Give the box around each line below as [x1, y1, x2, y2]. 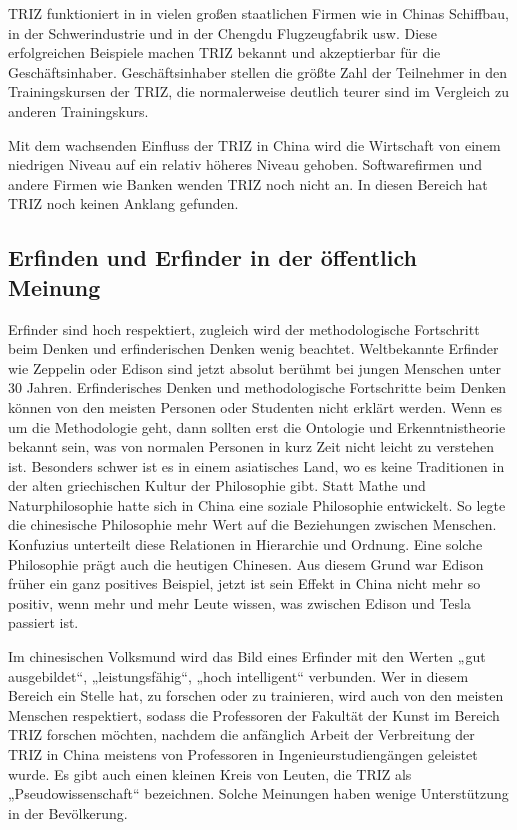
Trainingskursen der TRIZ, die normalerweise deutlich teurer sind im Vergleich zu [8, 81, 509, 102]
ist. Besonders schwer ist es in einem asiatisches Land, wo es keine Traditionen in [8, 455, 505, 476]
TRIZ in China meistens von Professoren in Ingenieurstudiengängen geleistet [8, 744, 478, 764]
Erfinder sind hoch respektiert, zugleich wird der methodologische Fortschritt [8, 318, 480, 339]
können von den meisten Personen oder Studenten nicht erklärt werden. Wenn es [8, 396, 503, 417]
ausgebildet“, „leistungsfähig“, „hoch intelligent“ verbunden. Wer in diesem [8, 665, 469, 686]
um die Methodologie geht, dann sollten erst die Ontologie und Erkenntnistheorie [8, 416, 506, 437]
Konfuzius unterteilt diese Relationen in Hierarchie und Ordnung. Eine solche [8, 534, 483, 555]
